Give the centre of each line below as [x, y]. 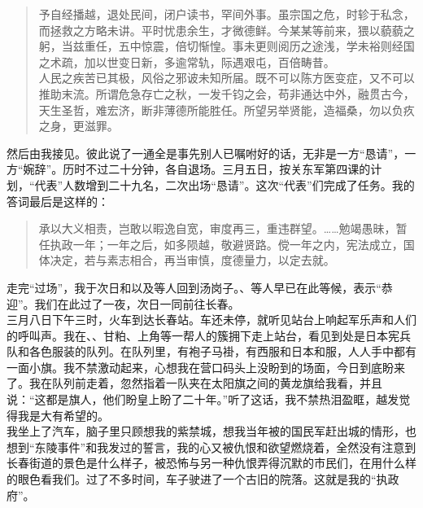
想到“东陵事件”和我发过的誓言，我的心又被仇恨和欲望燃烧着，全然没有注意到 [211, 447]
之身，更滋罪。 [78, 126]
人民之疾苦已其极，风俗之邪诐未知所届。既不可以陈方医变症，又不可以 [227, 78]
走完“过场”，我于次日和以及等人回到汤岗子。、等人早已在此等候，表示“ [194, 287]
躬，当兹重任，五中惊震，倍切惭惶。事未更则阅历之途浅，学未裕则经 [221, 46]
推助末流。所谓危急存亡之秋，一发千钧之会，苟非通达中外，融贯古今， [227, 93]
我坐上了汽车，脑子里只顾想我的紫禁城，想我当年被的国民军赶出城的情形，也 [211, 431]
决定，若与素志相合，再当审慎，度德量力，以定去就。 [192, 260]
